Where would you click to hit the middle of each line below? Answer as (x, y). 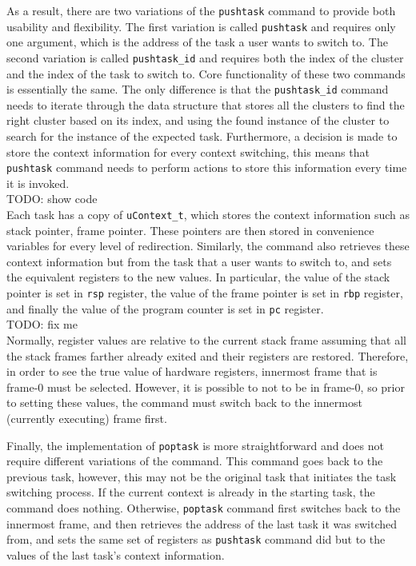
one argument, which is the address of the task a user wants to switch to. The (197, 42)
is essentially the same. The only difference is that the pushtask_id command (198, 89)
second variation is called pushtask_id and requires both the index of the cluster (205, 57)
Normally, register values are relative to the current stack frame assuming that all (206, 339)
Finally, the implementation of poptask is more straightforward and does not (195, 445)
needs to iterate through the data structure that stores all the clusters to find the (206, 104)
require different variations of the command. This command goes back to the (195, 461)
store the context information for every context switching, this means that (188, 151)
